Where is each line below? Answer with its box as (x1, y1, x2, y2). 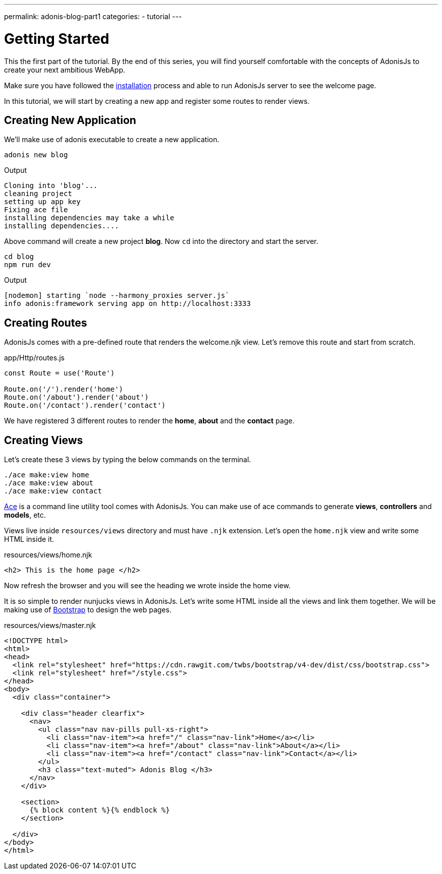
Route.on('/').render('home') (4, 385, 124, 394)
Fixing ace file (4, 206, 68, 214)
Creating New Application (4, 113, 136, 127)
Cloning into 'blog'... (4, 181, 98, 190)
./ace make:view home (4, 471, 89, 479)
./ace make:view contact (4, 487, 102, 495)
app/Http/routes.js (4, 353, 65, 362)
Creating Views (4, 433, 83, 447)
